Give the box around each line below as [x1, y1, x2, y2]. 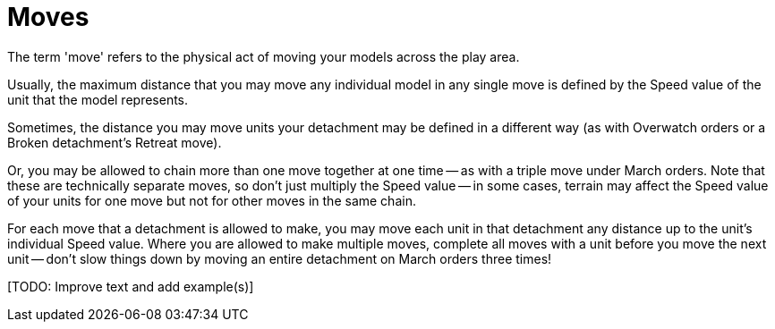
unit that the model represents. [7, 91, 189, 107]
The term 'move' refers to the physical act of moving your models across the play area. [7, 48, 520, 64]
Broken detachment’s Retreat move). [7, 134, 222, 150]
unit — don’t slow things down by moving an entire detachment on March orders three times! [7, 250, 552, 266]
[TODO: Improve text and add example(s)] [7, 278, 254, 294]
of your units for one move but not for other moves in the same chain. [7, 192, 416, 208]
